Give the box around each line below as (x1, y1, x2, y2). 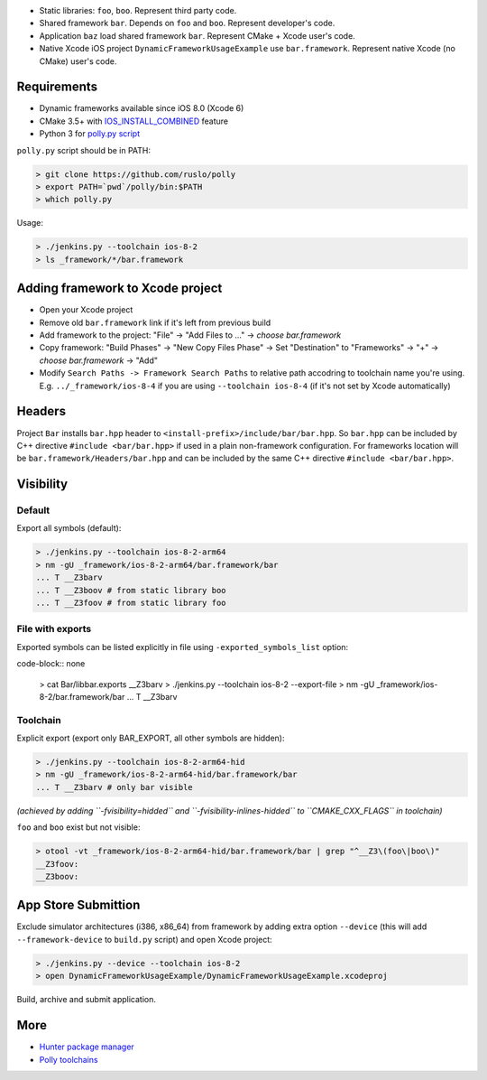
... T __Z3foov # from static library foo (35, 598, 226, 608)
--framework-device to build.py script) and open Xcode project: (16, 934, 272, 945)
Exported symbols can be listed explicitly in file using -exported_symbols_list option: (16, 641, 349, 652)
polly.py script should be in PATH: (16, 144, 152, 155)
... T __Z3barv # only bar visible (35, 782, 193, 792)
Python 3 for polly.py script (39, 128, 140, 139)
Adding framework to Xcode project (16, 281, 223, 296)
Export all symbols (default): (16, 523, 122, 534)
